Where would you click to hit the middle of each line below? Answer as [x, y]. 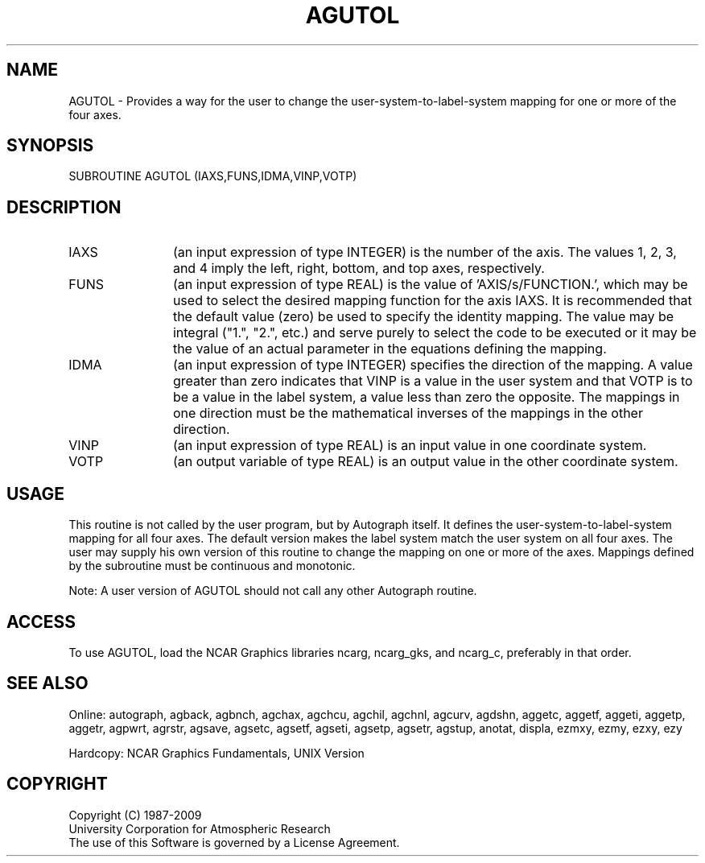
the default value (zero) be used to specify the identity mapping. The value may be [423, 317]
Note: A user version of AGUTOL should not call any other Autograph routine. [273, 591]
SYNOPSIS [50, 146]
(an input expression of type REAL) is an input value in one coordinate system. [410, 446]
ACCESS [41, 621]
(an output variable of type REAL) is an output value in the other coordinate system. [425, 462]
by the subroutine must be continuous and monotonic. [212, 566]
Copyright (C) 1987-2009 [135, 815]
